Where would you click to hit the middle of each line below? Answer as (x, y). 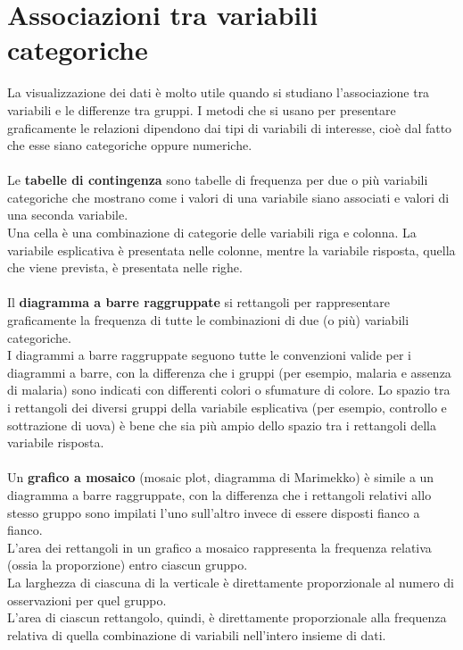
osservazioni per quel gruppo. (87, 600)
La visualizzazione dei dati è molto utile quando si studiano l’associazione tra (219, 92)
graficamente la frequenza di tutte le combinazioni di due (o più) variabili (208, 320)
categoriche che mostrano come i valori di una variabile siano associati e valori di (228, 197)
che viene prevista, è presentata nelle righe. (125, 267)
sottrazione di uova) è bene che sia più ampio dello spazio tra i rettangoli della (222, 425)
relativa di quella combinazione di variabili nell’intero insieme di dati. (197, 634)
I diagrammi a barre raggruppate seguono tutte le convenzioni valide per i (209, 355)
